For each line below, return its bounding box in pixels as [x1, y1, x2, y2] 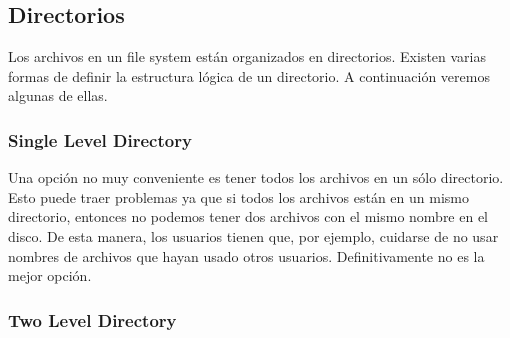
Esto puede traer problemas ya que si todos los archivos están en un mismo [8, 186, 469, 207]
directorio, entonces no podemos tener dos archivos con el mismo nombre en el [8, 206, 489, 227]
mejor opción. [8, 265, 92, 286]
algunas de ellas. [8, 85, 108, 106]
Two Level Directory [8, 307, 177, 332]
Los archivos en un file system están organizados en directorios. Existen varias [8, 46, 487, 67]
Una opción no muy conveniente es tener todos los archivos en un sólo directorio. [8, 167, 504, 188]
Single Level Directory [8, 127, 192, 152]
